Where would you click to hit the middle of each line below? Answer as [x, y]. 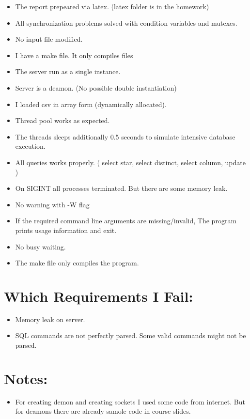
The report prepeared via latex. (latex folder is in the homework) [112, 6]
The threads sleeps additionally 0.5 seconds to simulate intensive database [125, 136]
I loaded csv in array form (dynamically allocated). [91, 104]
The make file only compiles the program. [77, 263]
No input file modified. [49, 39]
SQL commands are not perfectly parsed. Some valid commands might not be [131, 335]
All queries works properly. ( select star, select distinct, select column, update [130, 162]
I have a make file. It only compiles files [74, 55]
